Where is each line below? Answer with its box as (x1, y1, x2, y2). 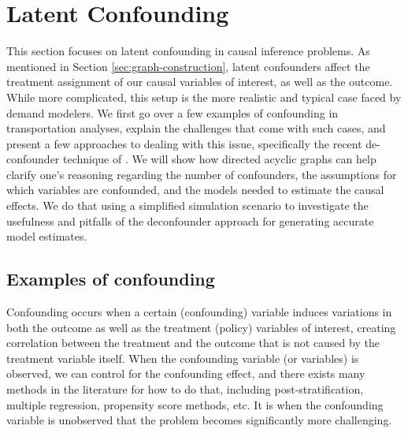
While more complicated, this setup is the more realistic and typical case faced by (6, 88, 402, 105)
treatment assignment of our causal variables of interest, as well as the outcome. (6, 73, 393, 90)
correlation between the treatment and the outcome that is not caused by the (6, 334, 380, 351)
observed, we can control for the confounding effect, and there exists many (6, 365, 365, 382)
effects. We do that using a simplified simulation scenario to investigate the (6, 197, 369, 214)
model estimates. (6, 228, 87, 244)
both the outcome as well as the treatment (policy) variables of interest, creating (6, 319, 396, 335)
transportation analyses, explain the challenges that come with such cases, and (6, 120, 386, 136)
